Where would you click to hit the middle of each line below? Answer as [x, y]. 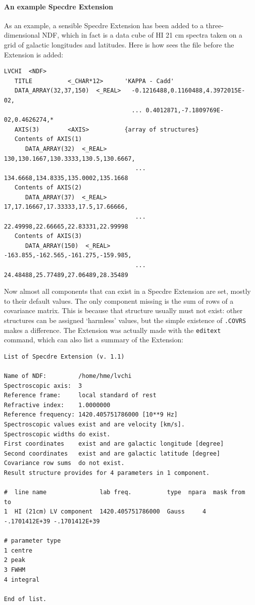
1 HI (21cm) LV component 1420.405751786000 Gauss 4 [105, 512]
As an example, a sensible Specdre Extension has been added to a [104, 25]
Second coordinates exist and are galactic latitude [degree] [112, 453]
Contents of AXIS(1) [48, 139]
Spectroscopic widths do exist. [57, 434]
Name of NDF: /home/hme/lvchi [68, 376]
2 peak [15, 560]
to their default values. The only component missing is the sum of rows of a [119, 301]
